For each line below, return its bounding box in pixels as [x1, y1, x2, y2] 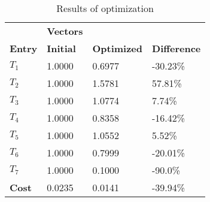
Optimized [92, 41, 143, 55]
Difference [152, 41, 201, 55]
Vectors [47, 24, 83, 38]
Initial [47, 41, 76, 55]
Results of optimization [56, 1, 154, 15]
